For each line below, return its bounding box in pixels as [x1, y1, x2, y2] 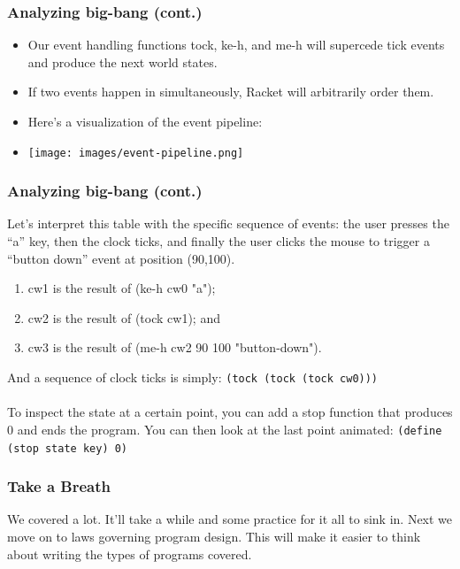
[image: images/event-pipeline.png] [27, 146, 244, 159]
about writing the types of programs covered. [7, 544, 252, 563]
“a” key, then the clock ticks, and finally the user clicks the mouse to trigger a [7, 232, 430, 250]
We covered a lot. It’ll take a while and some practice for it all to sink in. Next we [7, 510, 453, 528]
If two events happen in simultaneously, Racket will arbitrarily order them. [27, 82, 434, 101]
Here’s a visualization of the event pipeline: [27, 112, 263, 130]
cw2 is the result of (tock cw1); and [27, 308, 220, 327]
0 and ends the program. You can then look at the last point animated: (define [7, 419, 442, 438]
